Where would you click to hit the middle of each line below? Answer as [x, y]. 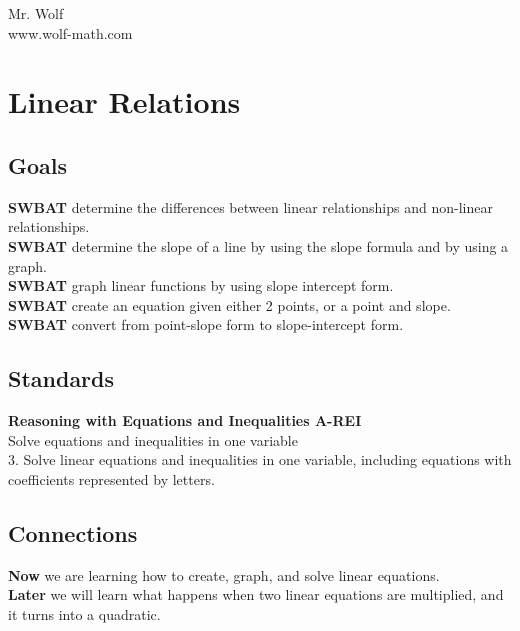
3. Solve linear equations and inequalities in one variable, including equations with [260, 459]
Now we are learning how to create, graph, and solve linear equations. [224, 574]
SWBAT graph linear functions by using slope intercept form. [201, 285]
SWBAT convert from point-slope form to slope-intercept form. [206, 324]
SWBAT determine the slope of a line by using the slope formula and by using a [258, 245]
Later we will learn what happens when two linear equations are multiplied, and [256, 594]
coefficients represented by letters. [111, 478]
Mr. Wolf [36, 13]
